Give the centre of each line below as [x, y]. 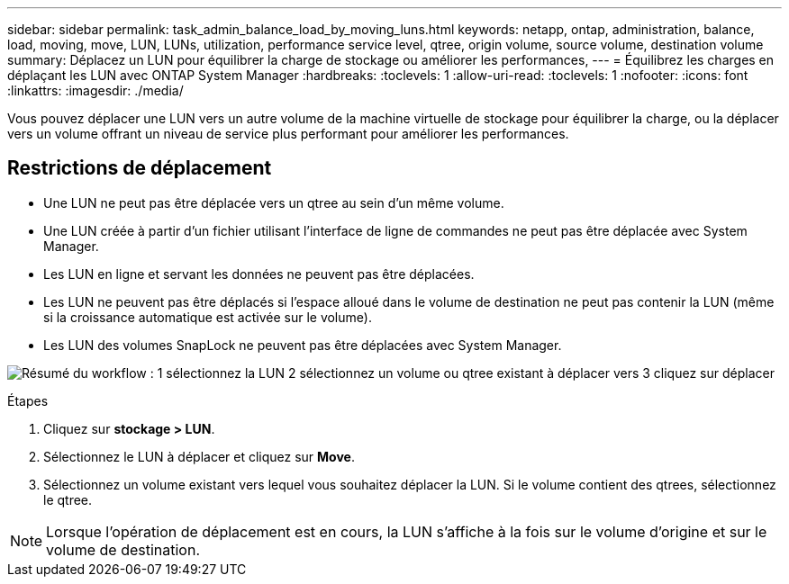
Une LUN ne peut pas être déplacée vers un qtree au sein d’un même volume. [274, 202]
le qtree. [68, 499]
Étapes [28, 400]
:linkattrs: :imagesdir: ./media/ [95, 90]
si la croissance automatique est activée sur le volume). [208, 317]
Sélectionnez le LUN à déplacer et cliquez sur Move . [199, 456]
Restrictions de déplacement [140, 168]
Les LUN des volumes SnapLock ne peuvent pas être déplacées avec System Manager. [303, 345]
